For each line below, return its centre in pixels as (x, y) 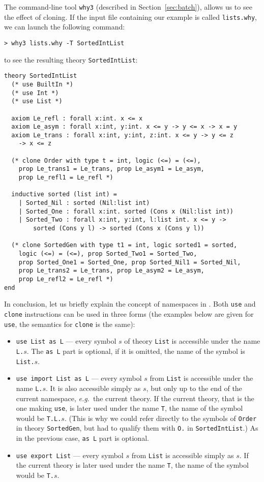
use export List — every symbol (70, 455)
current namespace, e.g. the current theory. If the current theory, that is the (135, 398)
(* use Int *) (35, 93)
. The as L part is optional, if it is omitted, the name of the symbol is (136, 351)
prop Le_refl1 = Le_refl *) (66, 178)
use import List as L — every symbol (79, 378)
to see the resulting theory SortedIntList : (71, 59)
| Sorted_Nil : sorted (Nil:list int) (84, 203)
